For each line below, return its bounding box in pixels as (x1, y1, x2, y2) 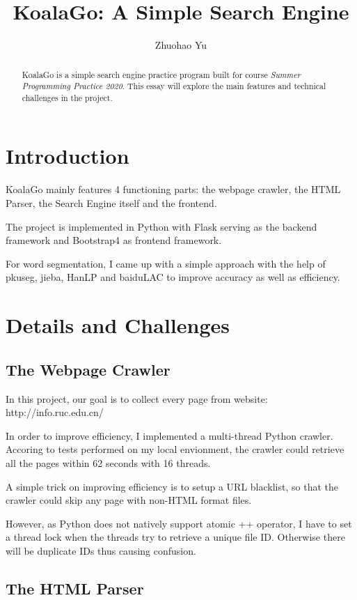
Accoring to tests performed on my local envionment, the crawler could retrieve (6, 442, 344, 456)
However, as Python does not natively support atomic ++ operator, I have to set (6, 516, 352, 530)
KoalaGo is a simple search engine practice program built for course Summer (22, 68, 301, 80)
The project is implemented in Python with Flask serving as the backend (6, 219, 317, 233)
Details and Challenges (6, 311, 230, 339)
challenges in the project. (22, 91, 113, 103)
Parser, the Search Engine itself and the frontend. (6, 196, 217, 210)
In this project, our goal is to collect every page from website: (6, 391, 268, 406)
